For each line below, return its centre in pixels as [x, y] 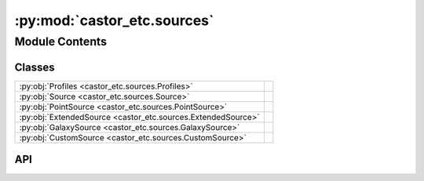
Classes [35, 67]
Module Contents [61, 42]
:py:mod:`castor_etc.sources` [114, 20]
